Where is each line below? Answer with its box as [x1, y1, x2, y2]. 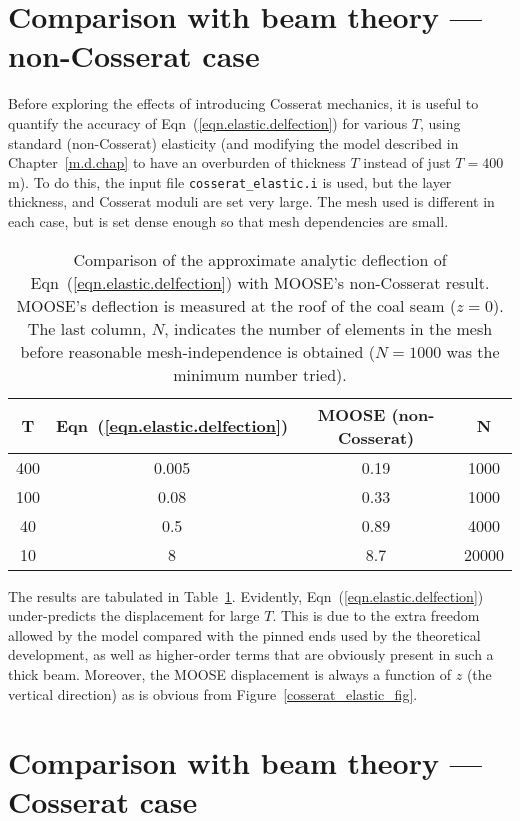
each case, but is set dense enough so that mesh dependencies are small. [8, 210, 449, 231]
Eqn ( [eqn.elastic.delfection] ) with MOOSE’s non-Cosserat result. [30, 270, 490, 294]
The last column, [27, 316, 147, 340]
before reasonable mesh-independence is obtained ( [20, 339, 376, 363]
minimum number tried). [173, 362, 347, 386]
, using [420, 112, 461, 133]
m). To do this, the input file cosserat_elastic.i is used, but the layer [8, 171, 452, 192]
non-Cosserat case [8, 35, 260, 76]
